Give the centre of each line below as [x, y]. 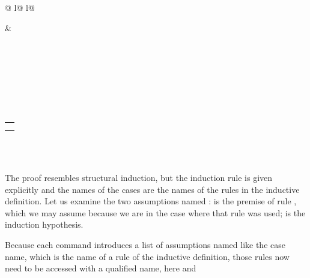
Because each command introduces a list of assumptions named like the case [145, 244]
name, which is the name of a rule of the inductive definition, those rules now [147, 256]
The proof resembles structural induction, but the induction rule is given [139, 177]
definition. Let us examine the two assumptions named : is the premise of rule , [151, 201]
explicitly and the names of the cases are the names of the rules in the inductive [152, 189]
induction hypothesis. [44, 224]
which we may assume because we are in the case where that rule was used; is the [155, 212]
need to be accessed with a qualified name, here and [101, 268]
